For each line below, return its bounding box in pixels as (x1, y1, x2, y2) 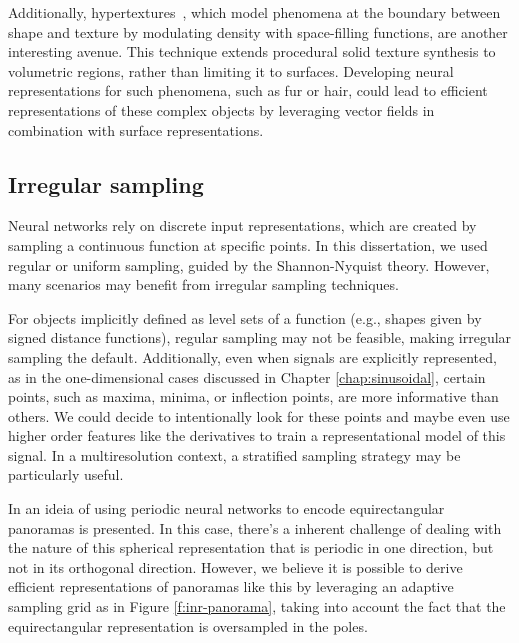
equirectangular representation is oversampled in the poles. (8, 615, 368, 636)
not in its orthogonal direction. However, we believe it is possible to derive (8, 556, 463, 577)
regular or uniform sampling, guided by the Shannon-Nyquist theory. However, (8, 254, 490, 275)
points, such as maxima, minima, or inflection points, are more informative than (8, 386, 499, 407)
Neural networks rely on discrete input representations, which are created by (8, 215, 477, 236)
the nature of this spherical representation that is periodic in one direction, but (8, 537, 494, 558)
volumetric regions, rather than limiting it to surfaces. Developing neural (8, 60, 454, 81)
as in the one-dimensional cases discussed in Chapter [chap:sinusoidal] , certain (8, 366, 486, 387)
